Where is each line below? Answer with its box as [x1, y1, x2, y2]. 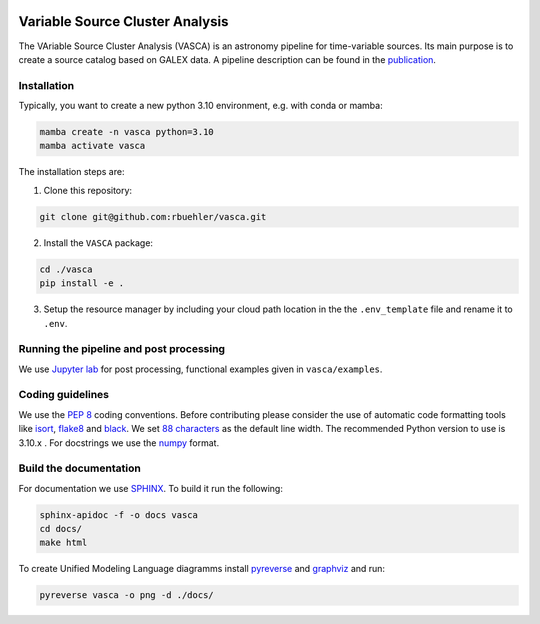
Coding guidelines [18, 388, 110, 402]
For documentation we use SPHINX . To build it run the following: [18, 482, 284, 494]
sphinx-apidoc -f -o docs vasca [39, 509, 199, 520]
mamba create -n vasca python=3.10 [39, 126, 214, 138]
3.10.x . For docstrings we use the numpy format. [18, 436, 220, 449]
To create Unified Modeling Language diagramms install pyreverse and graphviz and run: [18, 563, 385, 575]
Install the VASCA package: [43, 236, 154, 249]
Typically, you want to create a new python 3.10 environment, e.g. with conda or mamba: [18, 100, 384, 112]
